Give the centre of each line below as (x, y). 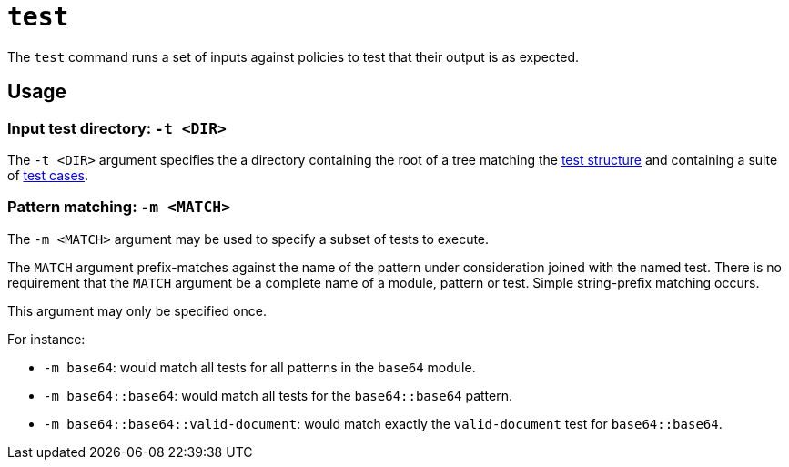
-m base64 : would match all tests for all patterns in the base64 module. (260, 367)
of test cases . (48, 175)
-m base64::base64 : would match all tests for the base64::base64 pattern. (278, 395)
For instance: (46, 339)
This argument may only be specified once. (137, 310)
